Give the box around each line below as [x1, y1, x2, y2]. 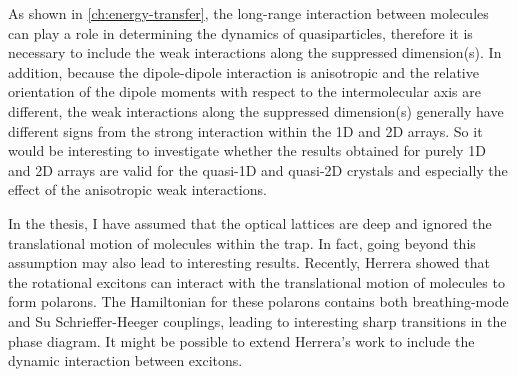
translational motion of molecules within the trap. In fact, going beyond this [8, 232, 476, 253]
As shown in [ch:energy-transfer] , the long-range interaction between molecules [8, 3, 489, 23]
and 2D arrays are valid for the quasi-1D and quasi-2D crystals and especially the [8, 159, 508, 180]
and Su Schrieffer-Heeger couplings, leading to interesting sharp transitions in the [8, 310, 507, 331]
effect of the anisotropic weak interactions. [8, 179, 267, 200]
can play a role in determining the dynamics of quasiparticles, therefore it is [8, 22, 473, 43]
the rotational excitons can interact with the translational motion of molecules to [8, 271, 505, 292]
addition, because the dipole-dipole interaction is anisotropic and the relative [8, 61, 479, 82]
